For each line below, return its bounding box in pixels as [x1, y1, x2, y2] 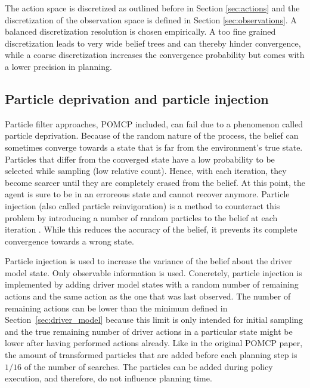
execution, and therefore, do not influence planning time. [5, 372, 212, 384]
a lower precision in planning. [5, 60, 112, 72]
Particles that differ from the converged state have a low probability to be [5, 152, 275, 165]
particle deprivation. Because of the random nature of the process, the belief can [5, 129, 299, 142]
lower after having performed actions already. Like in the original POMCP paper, [5, 337, 303, 349]
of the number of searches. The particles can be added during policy [24, 360, 273, 372]
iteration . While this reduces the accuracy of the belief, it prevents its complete [5, 223, 297, 236]
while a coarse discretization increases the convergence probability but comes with [5, 48, 305, 61]
